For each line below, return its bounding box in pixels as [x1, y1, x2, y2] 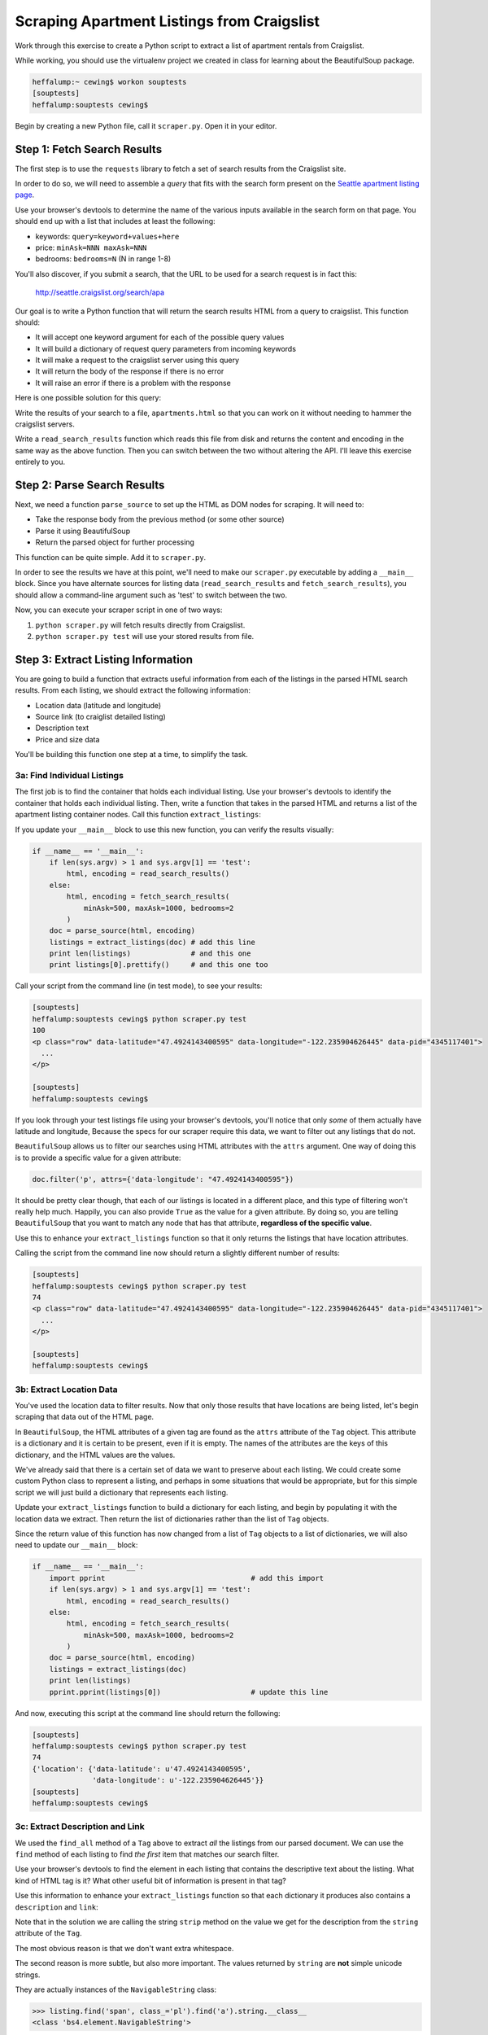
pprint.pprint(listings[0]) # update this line [49, 1687, 329, 1696]
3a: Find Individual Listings [15, 770, 124, 781]
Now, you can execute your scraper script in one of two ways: [15, 605, 223, 615]
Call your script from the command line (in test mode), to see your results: [15, 981, 263, 991]
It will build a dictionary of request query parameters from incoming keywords [35, 344, 297, 353]
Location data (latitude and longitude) [35, 700, 162, 710]
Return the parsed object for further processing [35, 537, 195, 547]
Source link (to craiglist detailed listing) [35, 712, 166, 722]
